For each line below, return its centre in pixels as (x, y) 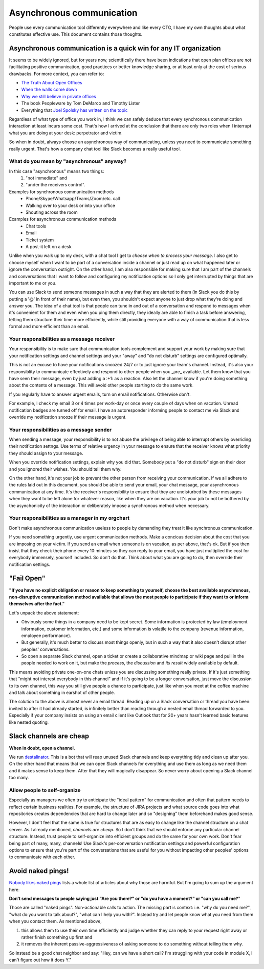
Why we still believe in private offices (59, 96)
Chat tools (36, 226)
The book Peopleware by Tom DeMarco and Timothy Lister (81, 103)
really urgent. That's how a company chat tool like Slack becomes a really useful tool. (95, 149)
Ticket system (40, 240)
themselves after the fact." (37, 604)
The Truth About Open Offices (52, 83)
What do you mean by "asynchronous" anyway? (68, 161)
